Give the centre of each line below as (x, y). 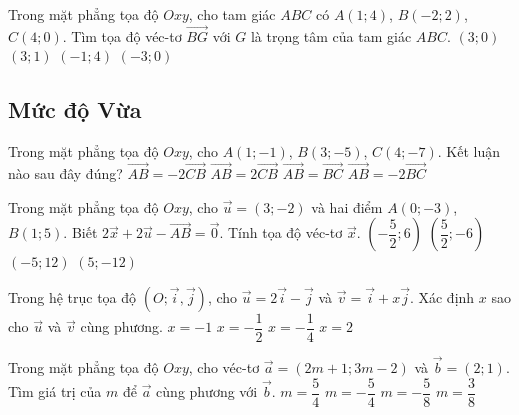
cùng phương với (207, 391)
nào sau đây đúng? (65, 173)
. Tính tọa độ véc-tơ (281, 232)
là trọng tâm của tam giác (331, 35)
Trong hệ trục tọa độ (72, 296)
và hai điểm (347, 206)
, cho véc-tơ (224, 367)
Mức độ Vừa (75, 109)
